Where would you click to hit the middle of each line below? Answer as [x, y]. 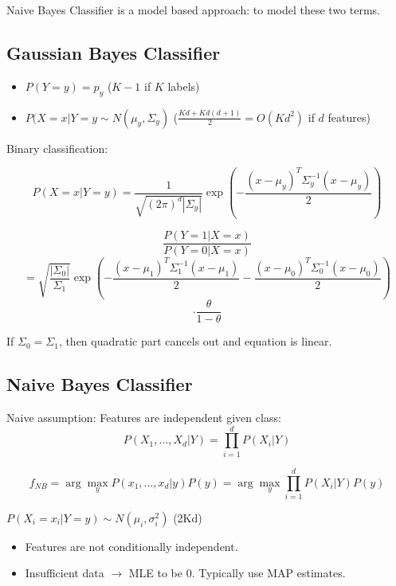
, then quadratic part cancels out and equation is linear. [195, 341]
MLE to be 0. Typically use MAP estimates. [237, 573]
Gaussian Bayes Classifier [114, 52]
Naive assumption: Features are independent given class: [144, 417]
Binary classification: [57, 148]
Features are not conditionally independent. [131, 546]
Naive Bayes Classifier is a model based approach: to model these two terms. [193, 10]
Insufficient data [65, 573]
